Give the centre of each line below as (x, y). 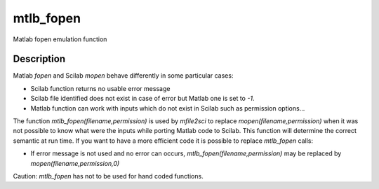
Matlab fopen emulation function (60, 39)
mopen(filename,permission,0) (75, 163)
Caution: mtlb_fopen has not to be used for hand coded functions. (108, 176)
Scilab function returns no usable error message (100, 88)
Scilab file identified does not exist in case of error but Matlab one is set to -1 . (142, 99)
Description (39, 59)
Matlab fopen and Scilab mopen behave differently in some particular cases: (123, 76)
